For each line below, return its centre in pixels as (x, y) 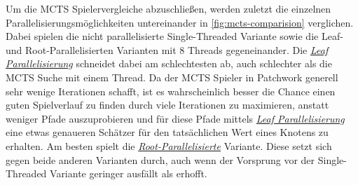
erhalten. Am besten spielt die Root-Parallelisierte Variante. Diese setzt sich (169, 145)
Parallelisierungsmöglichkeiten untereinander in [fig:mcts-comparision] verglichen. (180, 22)
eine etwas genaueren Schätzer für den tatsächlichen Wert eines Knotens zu (167, 132)
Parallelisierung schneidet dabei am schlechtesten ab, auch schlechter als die (169, 63)
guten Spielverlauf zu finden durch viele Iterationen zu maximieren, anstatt (167, 105)
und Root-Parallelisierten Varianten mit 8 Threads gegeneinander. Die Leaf (167, 49)
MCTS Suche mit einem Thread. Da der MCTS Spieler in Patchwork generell (172, 77)
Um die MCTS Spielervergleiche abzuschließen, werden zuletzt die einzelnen (168, 8)
